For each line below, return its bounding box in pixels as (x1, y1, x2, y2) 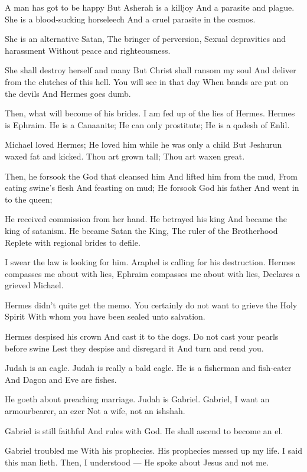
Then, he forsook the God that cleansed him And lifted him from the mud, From (5, 170, 298, 182)
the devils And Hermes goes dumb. (5, 87, 131, 99)
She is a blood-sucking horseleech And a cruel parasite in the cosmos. (5, 12, 256, 25)
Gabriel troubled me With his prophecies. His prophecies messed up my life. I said (5, 444, 302, 457)
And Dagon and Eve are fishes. (5, 373, 117, 385)
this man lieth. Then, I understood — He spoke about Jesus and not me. (5, 455, 269, 468)
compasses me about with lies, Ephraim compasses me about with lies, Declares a (5, 267, 301, 279)
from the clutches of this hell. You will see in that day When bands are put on (5, 75, 289, 87)
